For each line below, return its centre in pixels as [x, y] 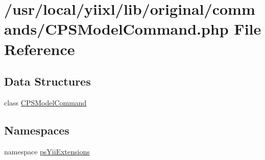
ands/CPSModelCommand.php [116, 29]
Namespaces [37, 130]
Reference [40, 49]
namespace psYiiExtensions [47, 151]
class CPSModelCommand [45, 102]
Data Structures [47, 81]
